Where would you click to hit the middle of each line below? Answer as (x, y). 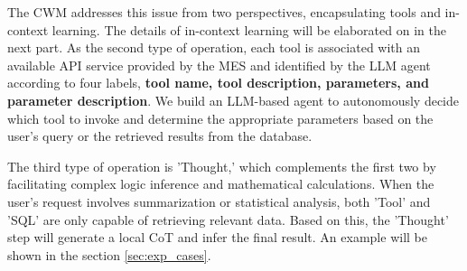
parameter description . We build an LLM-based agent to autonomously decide (233, 100)
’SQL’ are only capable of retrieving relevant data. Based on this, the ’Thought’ (228, 219)
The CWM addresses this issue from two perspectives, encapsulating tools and (224, 12)
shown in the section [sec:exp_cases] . (109, 254)
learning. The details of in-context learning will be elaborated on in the (249, 29)
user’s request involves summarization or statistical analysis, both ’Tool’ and (219, 201)
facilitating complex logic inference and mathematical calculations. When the (221, 184)
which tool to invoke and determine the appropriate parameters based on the (220, 118)
